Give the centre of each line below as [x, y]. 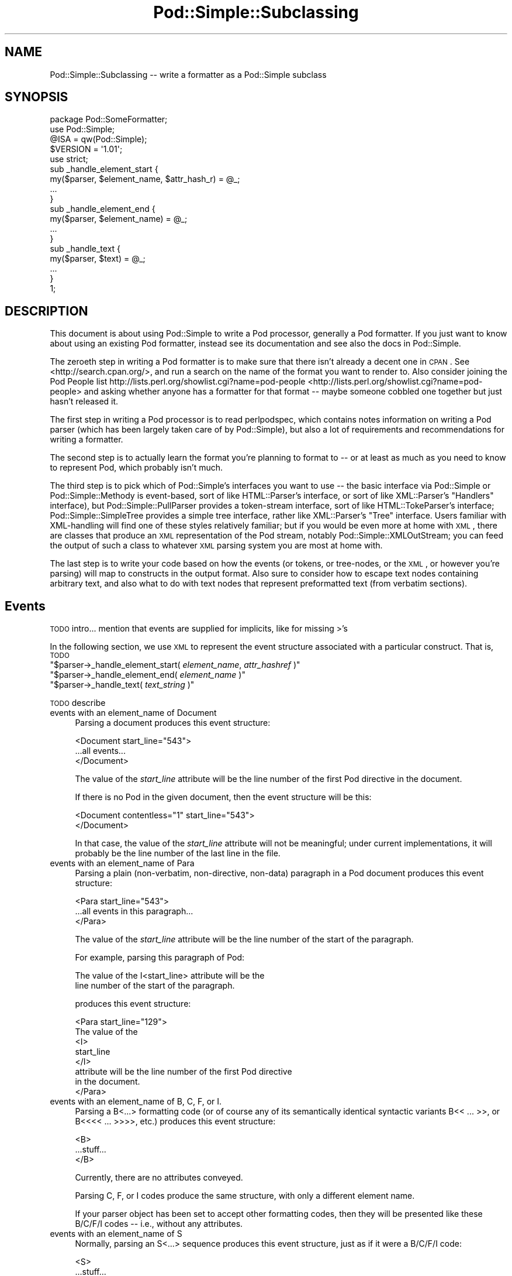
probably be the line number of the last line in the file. [178, 853]
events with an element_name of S [116, 1234]
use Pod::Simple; [82, 129]
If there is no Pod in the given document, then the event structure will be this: [223, 797]
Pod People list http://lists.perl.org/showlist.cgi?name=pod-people [178, 382]
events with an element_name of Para [122, 863]
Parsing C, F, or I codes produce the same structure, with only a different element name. [245, 1196]
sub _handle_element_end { [103, 209]
